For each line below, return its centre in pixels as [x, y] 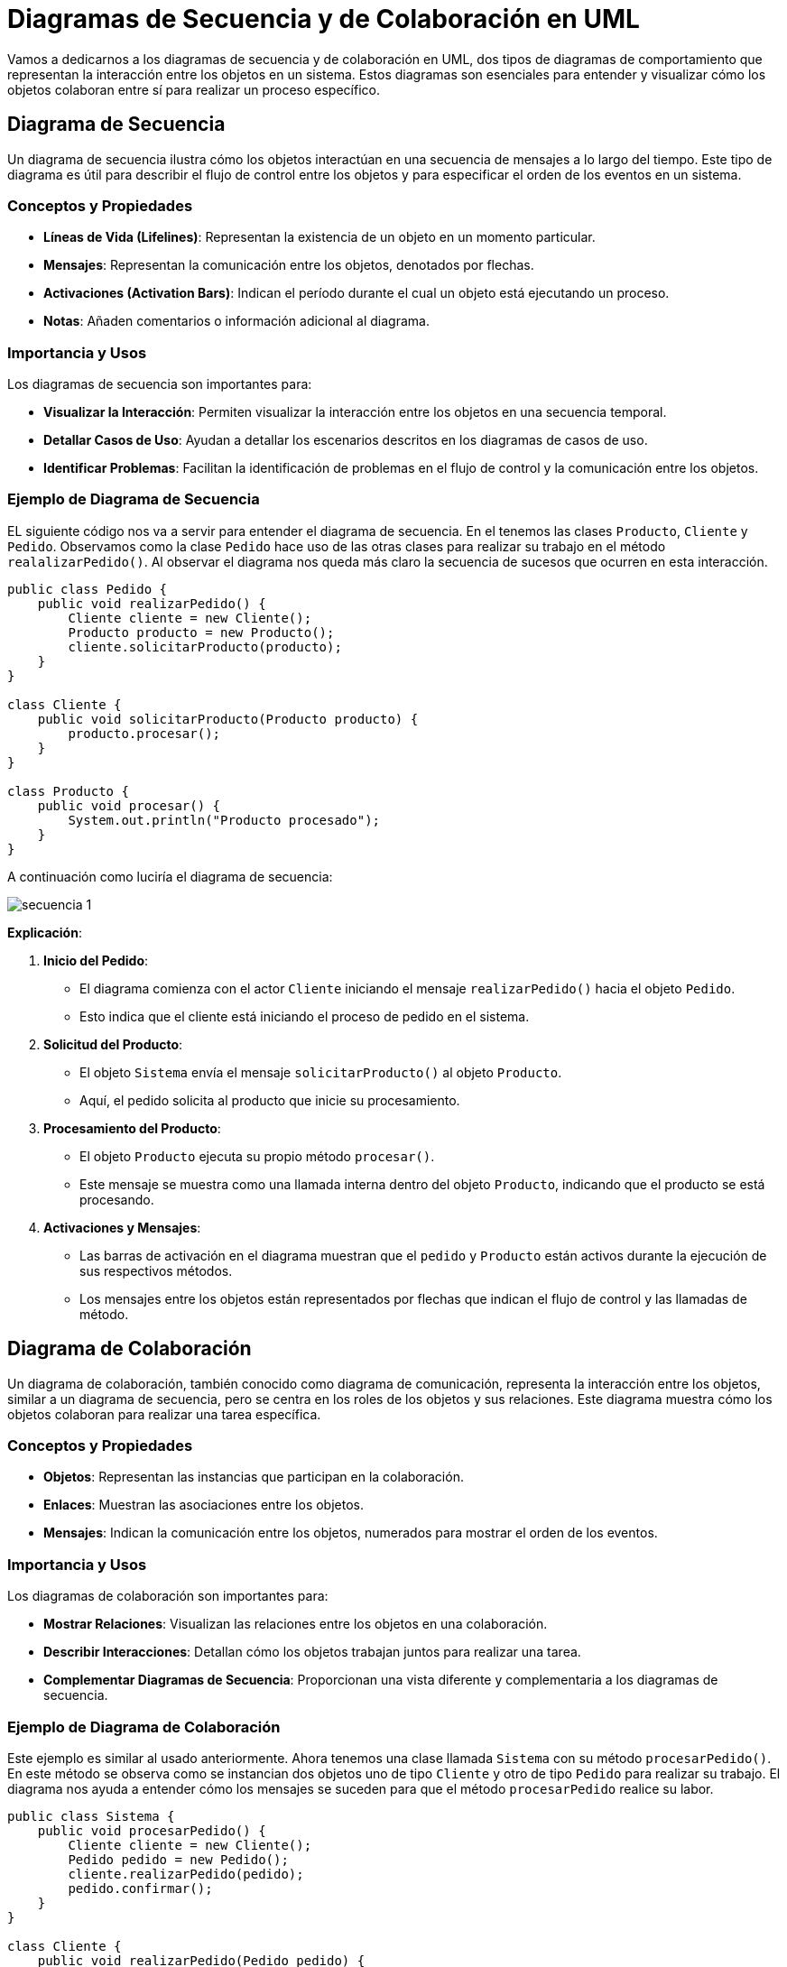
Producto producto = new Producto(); [201, 632]
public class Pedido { [88, 589]
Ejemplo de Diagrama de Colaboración [144, 1727]
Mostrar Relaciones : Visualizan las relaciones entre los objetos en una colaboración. [296, 1624]
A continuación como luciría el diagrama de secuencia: [170, 876]
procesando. [117, 1199]
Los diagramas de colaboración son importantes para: [168, 1596]
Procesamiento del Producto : [132, 1128]
